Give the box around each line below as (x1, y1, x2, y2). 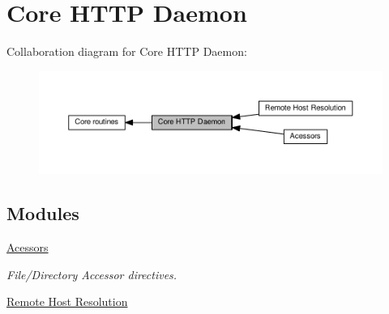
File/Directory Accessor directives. (6, 265, 177, 282)
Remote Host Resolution (6, 293, 128, 310)
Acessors (6, 239, 49, 256)
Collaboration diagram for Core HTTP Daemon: (6, 43, 247, 60)
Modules (6, 201, 79, 226)
